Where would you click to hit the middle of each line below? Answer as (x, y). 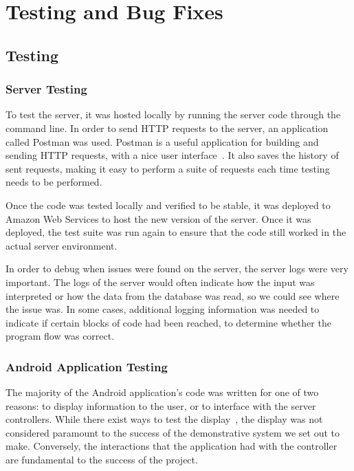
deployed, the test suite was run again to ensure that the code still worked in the (176, 232)
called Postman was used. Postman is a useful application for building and (162, 141)
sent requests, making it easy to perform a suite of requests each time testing (168, 168)
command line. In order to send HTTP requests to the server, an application (167, 128)
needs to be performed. (54, 182)
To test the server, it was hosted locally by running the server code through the (173, 114)
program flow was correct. (60, 336)
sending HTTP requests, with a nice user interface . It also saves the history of (172, 155)
